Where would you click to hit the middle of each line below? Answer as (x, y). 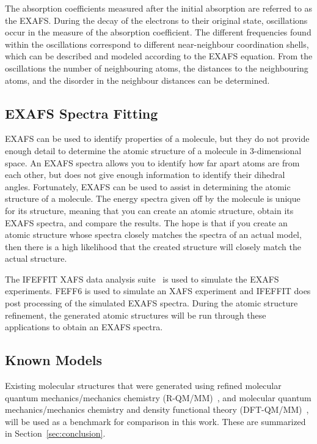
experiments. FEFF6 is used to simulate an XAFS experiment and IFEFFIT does (158, 291)
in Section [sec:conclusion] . (55, 433)
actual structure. (36, 258)
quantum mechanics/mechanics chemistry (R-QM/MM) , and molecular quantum (158, 397)
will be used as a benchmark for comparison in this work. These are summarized (155, 421)
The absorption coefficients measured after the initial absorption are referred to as (159, 8)
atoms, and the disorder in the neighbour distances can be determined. (137, 80)
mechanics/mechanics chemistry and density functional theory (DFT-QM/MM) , (157, 409)
